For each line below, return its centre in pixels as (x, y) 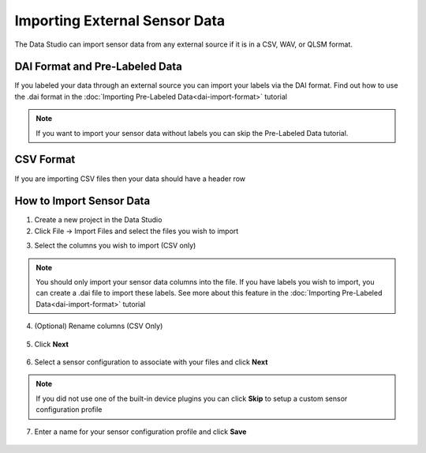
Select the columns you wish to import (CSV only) (115, 246)
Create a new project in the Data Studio (98, 220)
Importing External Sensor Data (120, 21)
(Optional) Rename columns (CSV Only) (99, 326)
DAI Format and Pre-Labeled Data (99, 67)
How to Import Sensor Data (82, 201)
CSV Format (45, 159)
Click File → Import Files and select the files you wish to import (136, 231)
